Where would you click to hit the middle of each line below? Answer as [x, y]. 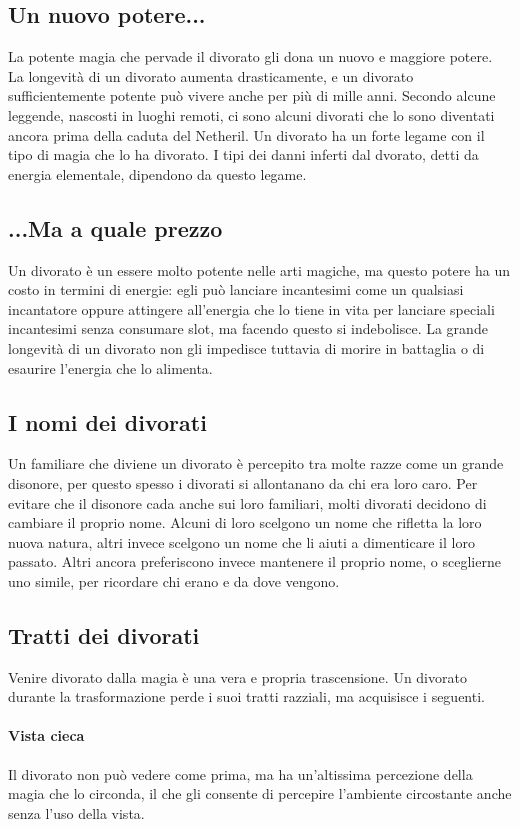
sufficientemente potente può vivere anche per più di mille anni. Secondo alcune [252, 95]
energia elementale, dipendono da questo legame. [157, 173]
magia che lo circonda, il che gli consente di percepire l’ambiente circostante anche [260, 793]
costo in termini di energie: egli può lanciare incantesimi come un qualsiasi [236, 289]
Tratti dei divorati [104, 634]
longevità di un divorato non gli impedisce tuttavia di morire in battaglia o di [246, 347]
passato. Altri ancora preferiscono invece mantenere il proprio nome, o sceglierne [254, 561]
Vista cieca [46, 735]
